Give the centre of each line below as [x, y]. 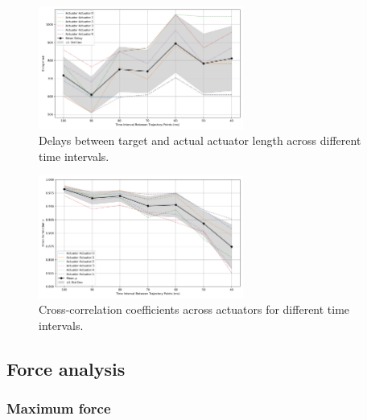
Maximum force [59, 408]
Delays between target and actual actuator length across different [200, 140]
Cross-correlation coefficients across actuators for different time [194, 309]
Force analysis [66, 369]
